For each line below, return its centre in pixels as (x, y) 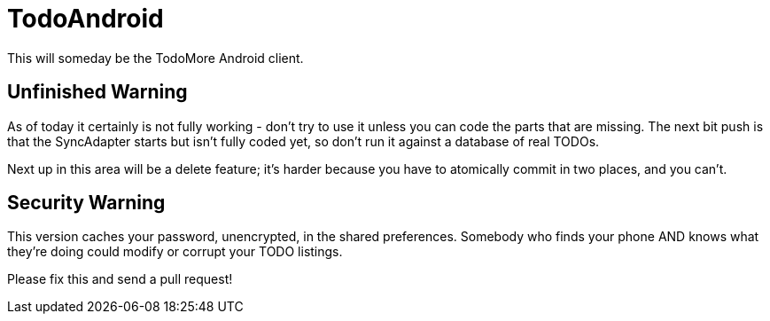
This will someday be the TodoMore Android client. (156, 58)
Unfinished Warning (97, 92)
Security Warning (86, 203)
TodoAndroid (86, 19)
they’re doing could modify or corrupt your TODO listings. (175, 252)
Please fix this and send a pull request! (120, 279)
